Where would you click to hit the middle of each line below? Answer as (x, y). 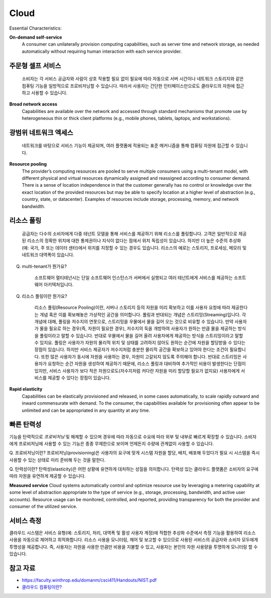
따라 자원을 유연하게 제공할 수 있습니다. (47, 476)
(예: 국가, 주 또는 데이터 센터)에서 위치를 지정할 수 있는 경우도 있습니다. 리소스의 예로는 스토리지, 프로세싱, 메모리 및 (134, 248)
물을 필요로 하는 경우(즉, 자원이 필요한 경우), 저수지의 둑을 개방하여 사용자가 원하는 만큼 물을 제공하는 (138, 328)
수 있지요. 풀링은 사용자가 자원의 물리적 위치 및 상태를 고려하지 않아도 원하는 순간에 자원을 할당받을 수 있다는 (140, 343)
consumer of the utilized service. (43, 507)
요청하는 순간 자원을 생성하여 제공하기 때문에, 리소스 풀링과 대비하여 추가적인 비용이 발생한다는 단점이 (147, 364)
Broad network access (33, 104)
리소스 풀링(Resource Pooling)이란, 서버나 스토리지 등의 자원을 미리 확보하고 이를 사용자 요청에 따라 (132, 308)
